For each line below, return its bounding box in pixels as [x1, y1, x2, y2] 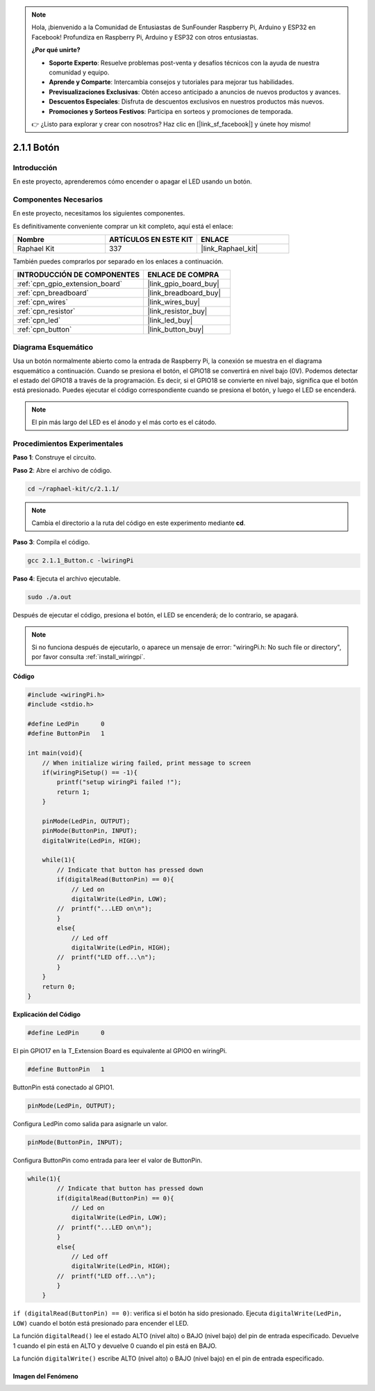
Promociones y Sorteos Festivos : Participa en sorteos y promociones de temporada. [49, 107, 293, 115]
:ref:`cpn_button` [17, 325, 72, 334]
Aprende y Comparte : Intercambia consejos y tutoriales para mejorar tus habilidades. [49, 78, 294, 86]
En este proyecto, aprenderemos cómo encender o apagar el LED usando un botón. [12, 177, 253, 186]
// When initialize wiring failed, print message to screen [42, 758, 251, 767]
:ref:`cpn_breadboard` [17, 288, 90, 298]
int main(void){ [27, 749, 83, 757]
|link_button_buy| [147, 325, 204, 334]
